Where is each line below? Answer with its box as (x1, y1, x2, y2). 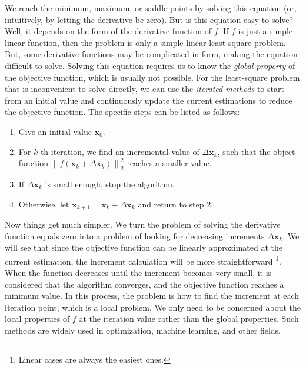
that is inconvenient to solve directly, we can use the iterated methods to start (5, 83, 284, 95)
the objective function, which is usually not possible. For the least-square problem (5, 71, 300, 83)
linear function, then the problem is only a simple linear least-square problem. (5, 36, 286, 48)
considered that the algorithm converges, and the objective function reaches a (5, 278, 284, 290)
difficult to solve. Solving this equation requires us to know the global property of (5, 59, 295, 71)
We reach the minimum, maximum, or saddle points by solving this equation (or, (5, 2, 297, 14)
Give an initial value (18, 125, 92, 137)
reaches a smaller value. (127, 157, 212, 169)
